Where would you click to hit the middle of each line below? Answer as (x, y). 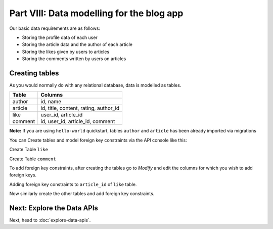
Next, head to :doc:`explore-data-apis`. (50, 220)
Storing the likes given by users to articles (66, 52)
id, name (51, 102)
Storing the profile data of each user (60, 37)
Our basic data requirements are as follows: (55, 28)
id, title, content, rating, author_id (80, 108)
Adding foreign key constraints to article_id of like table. (73, 184)
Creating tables (34, 73)
